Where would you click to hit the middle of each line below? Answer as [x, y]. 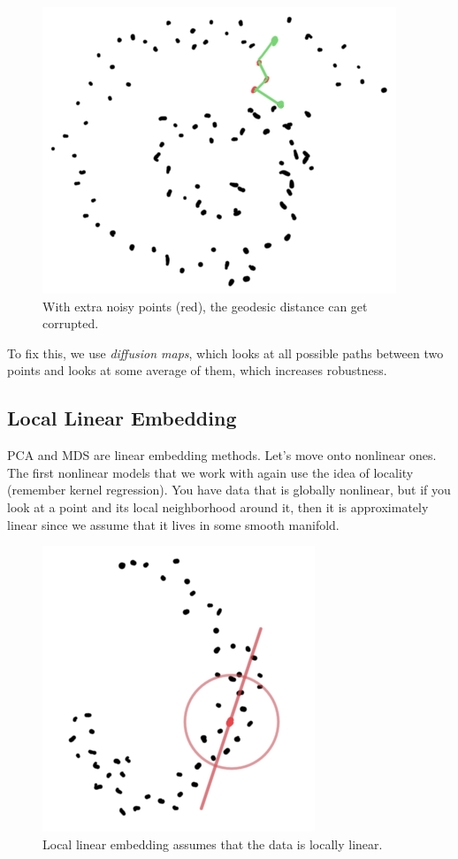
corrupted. [71, 323]
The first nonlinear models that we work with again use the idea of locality [210, 472]
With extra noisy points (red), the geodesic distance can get [205, 306]
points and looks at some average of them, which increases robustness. [197, 370]
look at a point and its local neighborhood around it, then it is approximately [218, 506]
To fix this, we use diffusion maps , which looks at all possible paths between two [225, 353]
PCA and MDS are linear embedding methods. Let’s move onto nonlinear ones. [222, 455]
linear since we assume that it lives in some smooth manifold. [173, 524]
